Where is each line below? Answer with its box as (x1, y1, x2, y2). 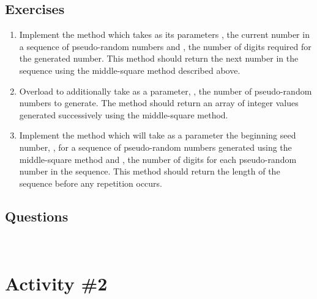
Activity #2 (5, 271, 108, 296)
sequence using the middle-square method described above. (19, 63, 241, 76)
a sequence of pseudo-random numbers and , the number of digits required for (19, 40, 311, 52)
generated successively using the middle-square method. (19, 108, 228, 121)
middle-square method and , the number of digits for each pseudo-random (19, 153, 297, 165)
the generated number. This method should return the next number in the (19, 52, 299, 65)
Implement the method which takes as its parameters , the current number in (19, 28, 310, 41)
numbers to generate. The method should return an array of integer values (19, 96, 299, 109)
